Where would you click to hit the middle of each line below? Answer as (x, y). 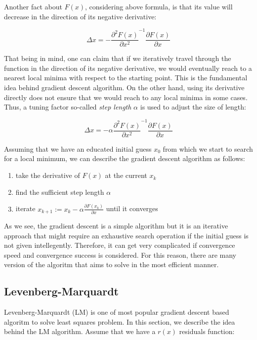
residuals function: (207, 331)
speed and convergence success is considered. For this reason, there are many (120, 255)
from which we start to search (208, 148)
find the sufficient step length (60, 192)
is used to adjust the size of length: (193, 107)
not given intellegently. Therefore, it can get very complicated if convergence (120, 245)
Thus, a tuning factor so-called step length (68, 107)
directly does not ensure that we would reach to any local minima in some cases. (126, 97)
